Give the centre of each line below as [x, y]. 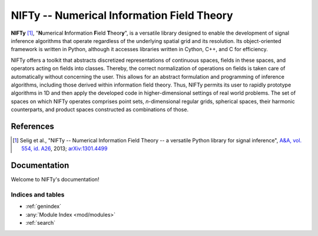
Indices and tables [38, 195]
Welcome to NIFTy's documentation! [55, 180]
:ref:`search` [41, 223]
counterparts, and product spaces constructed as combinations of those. [100, 109]
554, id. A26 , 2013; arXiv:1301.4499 [64, 149]
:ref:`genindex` [44, 207]
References [32, 126]
